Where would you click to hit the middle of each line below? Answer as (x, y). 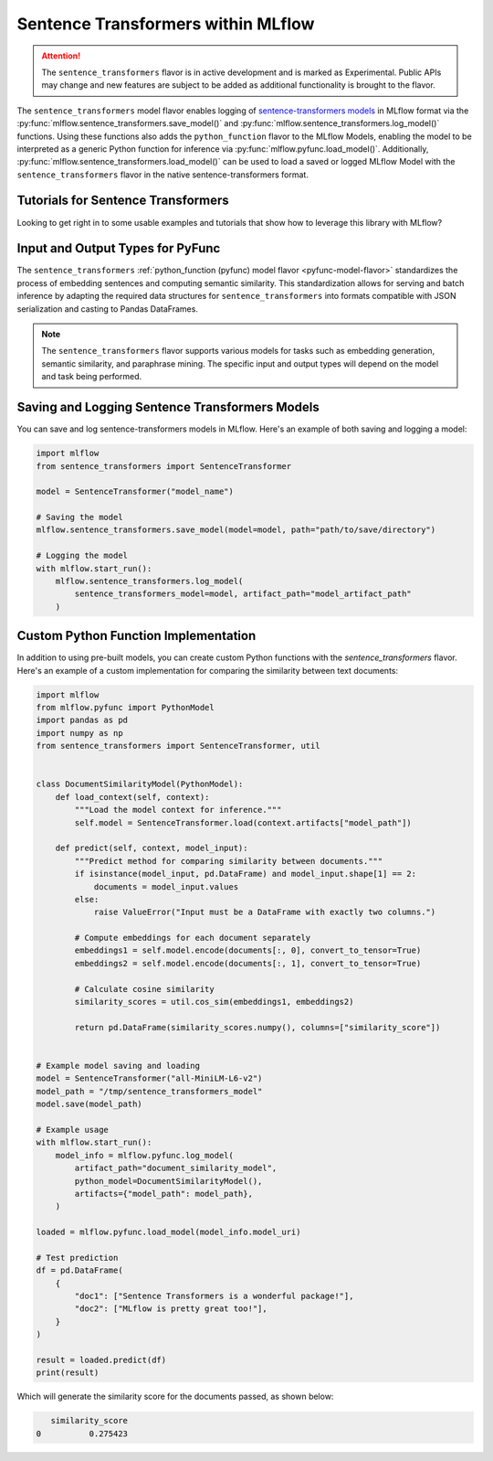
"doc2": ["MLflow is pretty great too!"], (171, 1309)
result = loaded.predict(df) (101, 1360)
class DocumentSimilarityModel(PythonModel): (140, 784)
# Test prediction (77, 1258)
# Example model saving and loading (118, 1066)
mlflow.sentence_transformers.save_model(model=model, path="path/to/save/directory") (236, 530)
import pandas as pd (82, 720)
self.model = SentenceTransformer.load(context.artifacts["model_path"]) (243, 822)
